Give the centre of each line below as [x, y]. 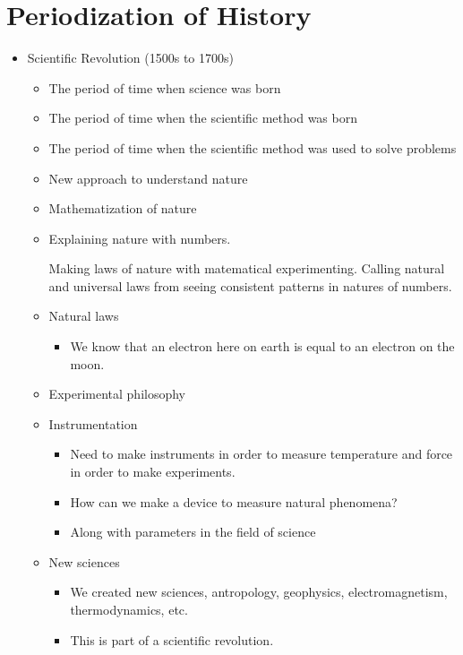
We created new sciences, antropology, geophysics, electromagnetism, [259, 592]
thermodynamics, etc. [129, 609]
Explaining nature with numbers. [140, 238]
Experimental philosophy [117, 394]
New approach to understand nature [148, 178]
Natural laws [84, 316]
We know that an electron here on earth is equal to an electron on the [262, 346]
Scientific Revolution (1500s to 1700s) [130, 58]
